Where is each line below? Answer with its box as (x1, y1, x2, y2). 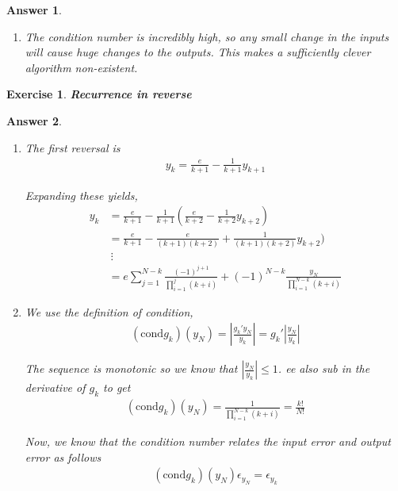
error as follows (25, 448, 101, 465)
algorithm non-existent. (25, 59, 138, 75)
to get (103, 379, 131, 396)
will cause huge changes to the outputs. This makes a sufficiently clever (25, 44, 371, 60)
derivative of (25, 379, 86, 396)
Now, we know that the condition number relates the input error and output (25, 433, 391, 450)
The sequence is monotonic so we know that (25, 360, 238, 377)
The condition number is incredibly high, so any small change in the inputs (25, 28, 389, 44)
